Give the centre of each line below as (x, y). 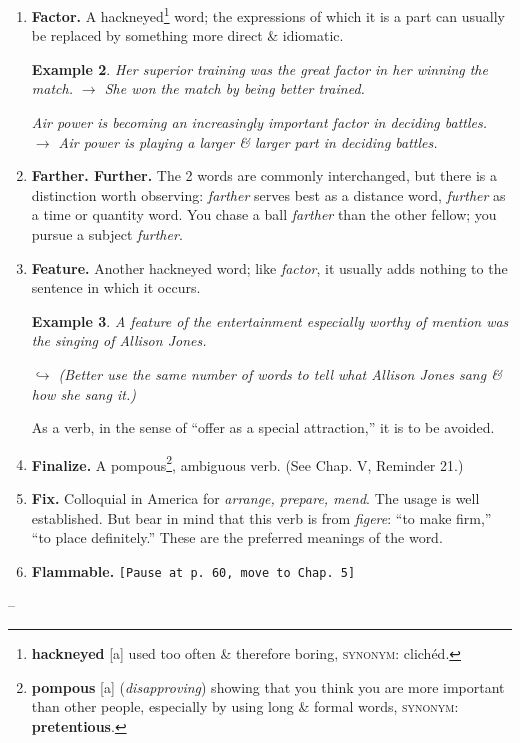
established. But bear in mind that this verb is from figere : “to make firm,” (261, 517)
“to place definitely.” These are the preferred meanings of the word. (237, 537)
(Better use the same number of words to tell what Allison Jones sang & (280, 373)
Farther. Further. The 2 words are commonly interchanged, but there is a (264, 175)
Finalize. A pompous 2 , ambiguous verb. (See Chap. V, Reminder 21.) (247, 463)
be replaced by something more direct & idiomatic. (187, 35)
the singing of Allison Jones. (119, 340)
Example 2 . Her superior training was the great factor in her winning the (259, 68)
